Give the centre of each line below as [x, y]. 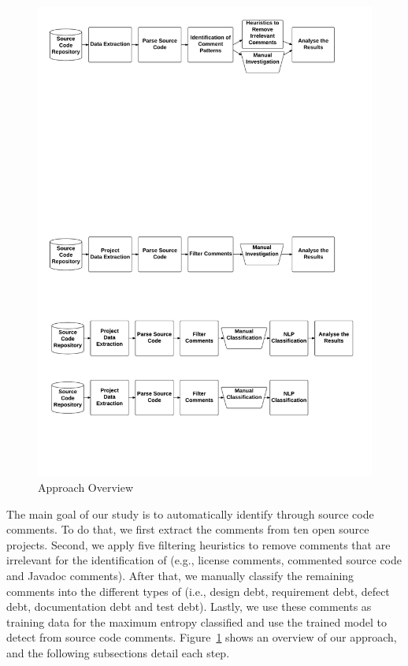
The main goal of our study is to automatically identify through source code [190, 513]
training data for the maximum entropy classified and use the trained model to [197, 621]
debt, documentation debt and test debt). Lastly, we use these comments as [189, 606]
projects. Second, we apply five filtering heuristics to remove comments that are [198, 544]
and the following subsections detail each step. [118, 652]
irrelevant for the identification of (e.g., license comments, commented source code [204, 560]
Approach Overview [86, 487]
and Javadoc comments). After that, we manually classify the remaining [180, 575]
